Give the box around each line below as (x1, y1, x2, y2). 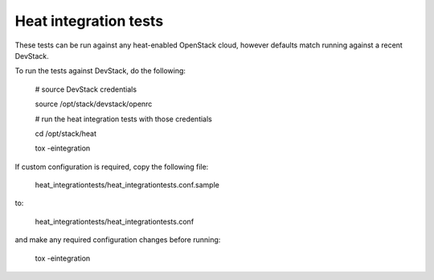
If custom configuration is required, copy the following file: (14, 162, 209, 171)
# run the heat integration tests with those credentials (35, 113, 213, 124)
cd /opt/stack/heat (35, 129, 96, 138)
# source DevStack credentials (35, 84, 137, 94)
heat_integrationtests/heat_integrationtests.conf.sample (35, 180, 220, 190)
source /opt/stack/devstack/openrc (35, 99, 153, 109)
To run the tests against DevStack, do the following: (14, 66, 186, 76)
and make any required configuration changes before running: (14, 235, 221, 245)
